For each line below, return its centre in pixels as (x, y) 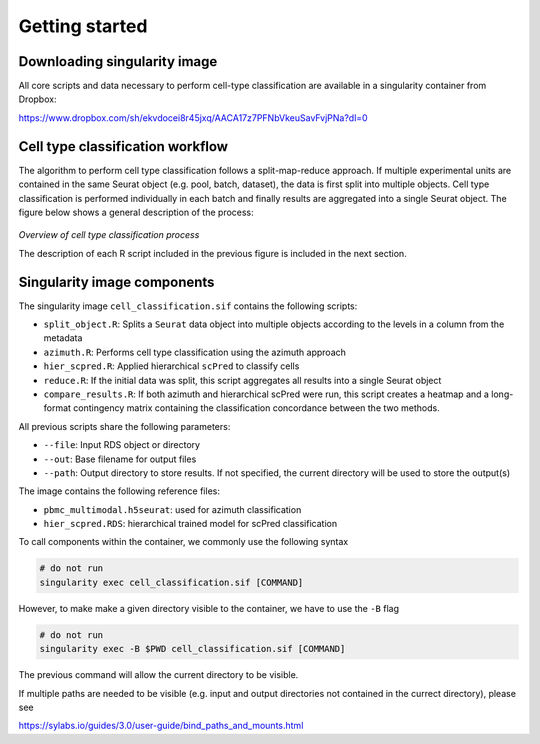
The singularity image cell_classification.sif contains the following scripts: (188, 306)
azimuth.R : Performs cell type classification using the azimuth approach (195, 352)
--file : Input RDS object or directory (121, 445)
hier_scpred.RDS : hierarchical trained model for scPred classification (190, 524)
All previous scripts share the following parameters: (124, 426)
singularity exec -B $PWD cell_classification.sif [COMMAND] (192, 649)
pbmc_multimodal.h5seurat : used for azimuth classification (172, 509)
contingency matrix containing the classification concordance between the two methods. (256, 408)
